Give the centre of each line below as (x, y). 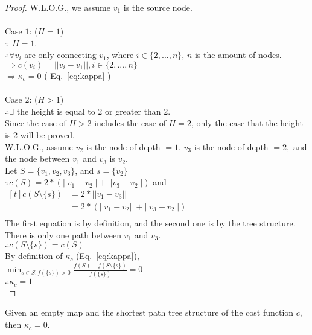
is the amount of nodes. (238, 55)
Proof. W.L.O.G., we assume (58, 7)
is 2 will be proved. (40, 134)
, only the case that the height (247, 123)
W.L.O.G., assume (39, 146)
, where (120, 55)
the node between (37, 158)
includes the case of (130, 123)
